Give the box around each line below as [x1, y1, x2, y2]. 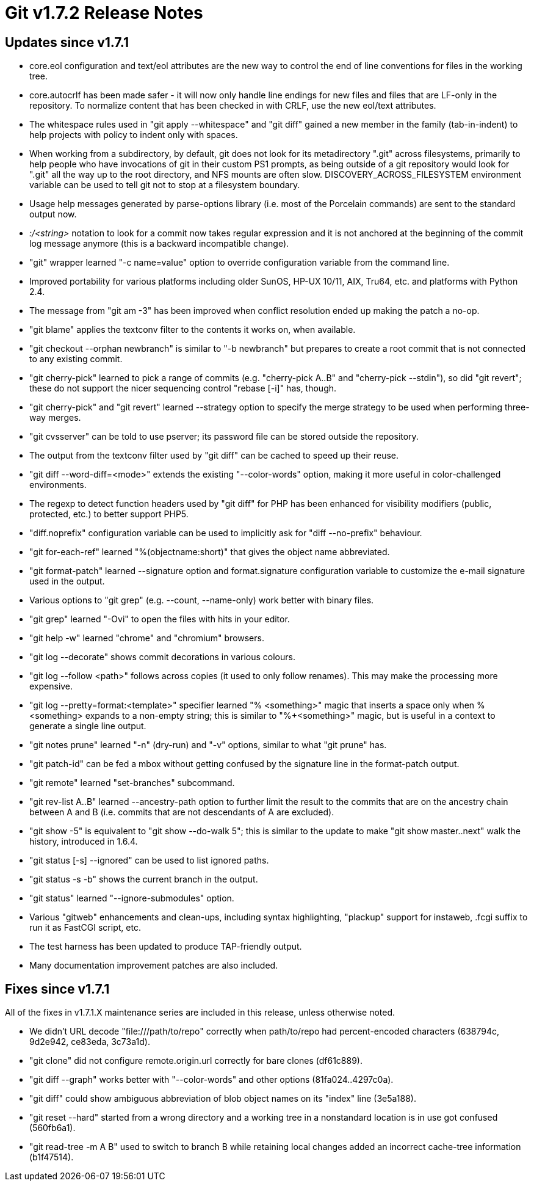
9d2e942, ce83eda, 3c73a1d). [29, 1036, 150, 1047]
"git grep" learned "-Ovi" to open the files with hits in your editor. [29, 614, 290, 625]
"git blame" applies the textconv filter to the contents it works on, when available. [29, 324, 356, 335]
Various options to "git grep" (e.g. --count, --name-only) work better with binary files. [29, 595, 374, 606]
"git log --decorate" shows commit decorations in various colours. [29, 652, 295, 663]
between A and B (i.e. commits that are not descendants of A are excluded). [29, 807, 334, 818]
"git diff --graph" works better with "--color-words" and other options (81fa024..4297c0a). [29, 1074, 394, 1085]
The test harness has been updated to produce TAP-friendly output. [29, 941, 302, 952]
